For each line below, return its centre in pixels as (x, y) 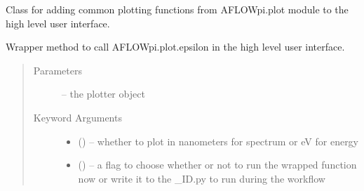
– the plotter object (103, 94)
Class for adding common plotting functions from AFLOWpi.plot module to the (177, 9)
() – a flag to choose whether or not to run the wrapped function (217, 165)
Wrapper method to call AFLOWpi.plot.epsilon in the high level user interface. (175, 47)
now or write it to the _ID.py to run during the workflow (202, 178)
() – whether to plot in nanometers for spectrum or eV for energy (218, 141)
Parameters (58, 70)
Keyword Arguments (77, 117)
